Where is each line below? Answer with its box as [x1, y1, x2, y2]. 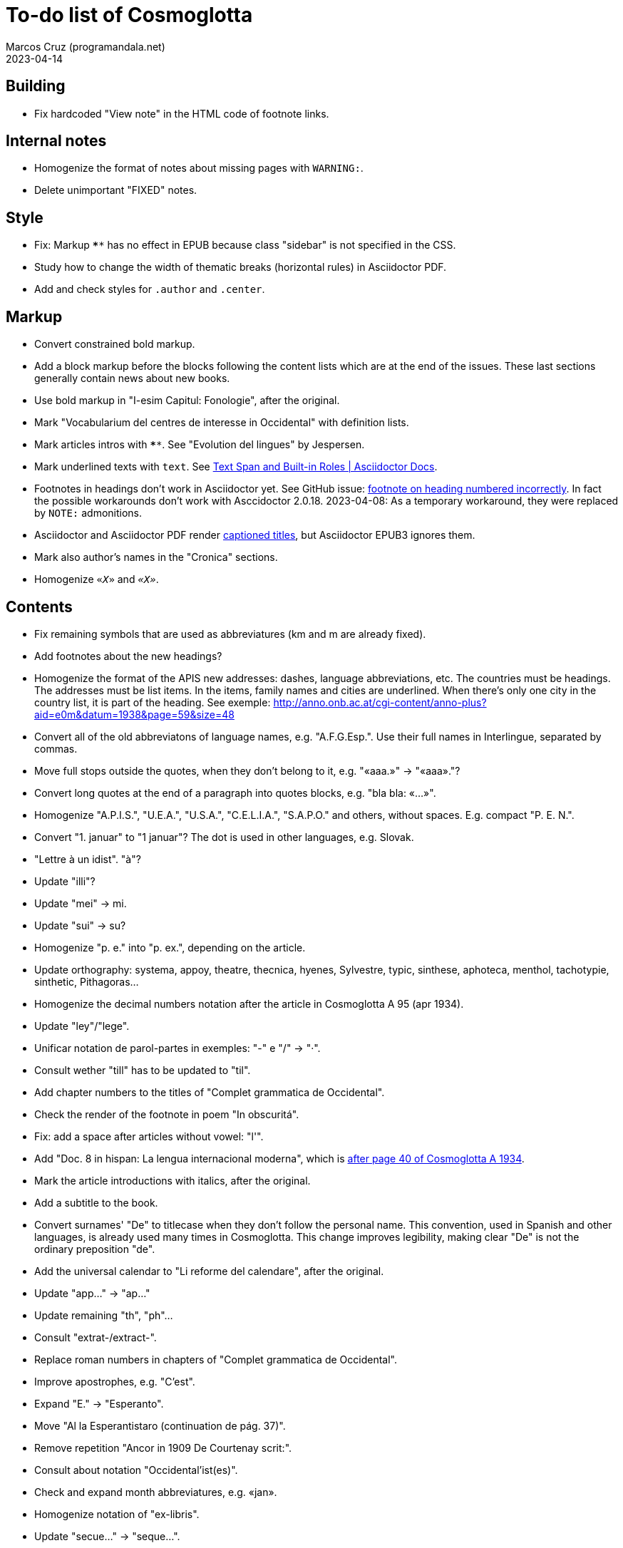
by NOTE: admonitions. [34, 507, 143, 520]
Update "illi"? [34, 874, 96, 887]
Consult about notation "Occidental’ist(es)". [34, 1463, 238, 1476]
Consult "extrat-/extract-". [34, 1331, 157, 1343]
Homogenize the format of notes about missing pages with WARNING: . [34, 162, 364, 175]
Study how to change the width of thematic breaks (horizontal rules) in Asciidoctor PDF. [34, 261, 447, 274]
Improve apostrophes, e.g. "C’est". [34, 1375, 195, 1388]
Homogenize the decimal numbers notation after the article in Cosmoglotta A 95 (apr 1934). [34, 997, 464, 1010]
